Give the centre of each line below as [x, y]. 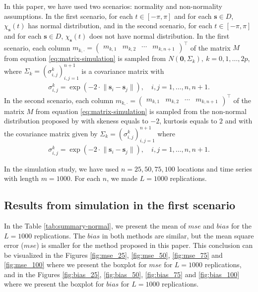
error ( [14, 245]
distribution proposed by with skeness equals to [76, 121]
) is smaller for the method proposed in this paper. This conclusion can [145, 245]
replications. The [60, 235]
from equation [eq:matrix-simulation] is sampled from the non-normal [141, 111]
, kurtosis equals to [188, 121]
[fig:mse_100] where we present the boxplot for [75, 264]
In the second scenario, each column [59, 100]
